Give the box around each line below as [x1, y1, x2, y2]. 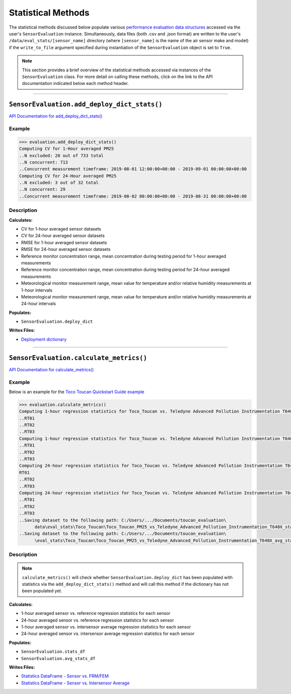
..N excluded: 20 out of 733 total [19, 153, 104, 158]
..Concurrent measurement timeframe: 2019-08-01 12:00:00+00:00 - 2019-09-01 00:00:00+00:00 [19, 166, 247, 172]
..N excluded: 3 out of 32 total [19, 180, 99, 185]
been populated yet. [22, 588, 63, 594]
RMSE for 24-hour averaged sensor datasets [21, 247, 111, 252]
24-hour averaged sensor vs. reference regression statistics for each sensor [21, 617, 174, 623]
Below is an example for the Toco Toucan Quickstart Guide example [9, 389, 145, 395]
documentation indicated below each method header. [22, 81, 129, 86]
